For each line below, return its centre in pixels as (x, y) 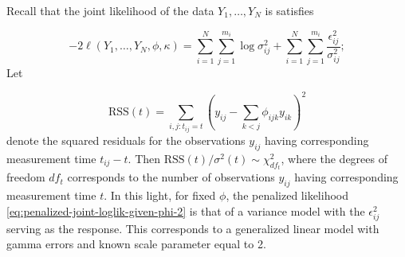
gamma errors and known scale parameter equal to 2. (136, 244)
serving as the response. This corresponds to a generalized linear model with (193, 228)
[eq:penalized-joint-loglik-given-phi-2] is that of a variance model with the (186, 210)
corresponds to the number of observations (171, 177)
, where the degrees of (334, 158)
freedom (26, 177)
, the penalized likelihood (287, 195)
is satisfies (289, 10)
